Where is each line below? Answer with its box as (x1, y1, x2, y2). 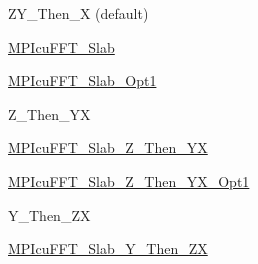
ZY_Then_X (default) (8, 3, 149, 23)
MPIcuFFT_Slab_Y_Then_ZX (8, 238, 208, 259)
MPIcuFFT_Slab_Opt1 (8, 70, 157, 91)
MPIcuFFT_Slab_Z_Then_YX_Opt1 (8, 170, 250, 191)
